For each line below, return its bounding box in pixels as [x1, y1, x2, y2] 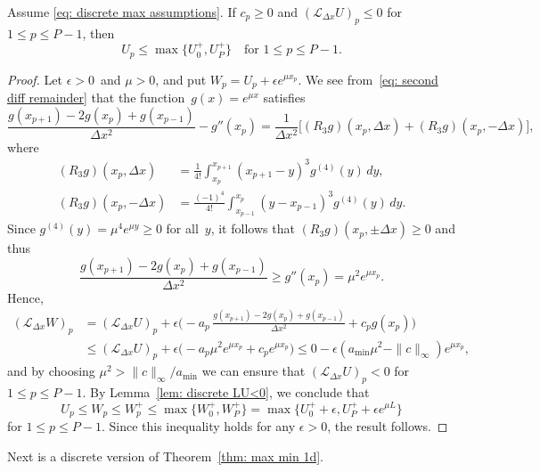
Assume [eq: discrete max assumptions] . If [7, 3, 236, 20]
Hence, [7, 288, 44, 306]
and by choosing [7, 362, 95, 380]
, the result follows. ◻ [327, 417, 448, 435]
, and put [155, 69, 207, 88]
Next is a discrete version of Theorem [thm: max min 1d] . [7, 446, 324, 465]
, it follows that [210, 219, 295, 238]
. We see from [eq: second [298, 69, 438, 88]
